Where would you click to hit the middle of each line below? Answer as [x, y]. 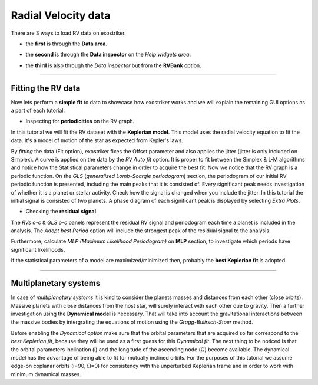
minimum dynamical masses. [46, 374]
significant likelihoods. [38, 249]
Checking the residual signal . [62, 212]
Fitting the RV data [46, 88]
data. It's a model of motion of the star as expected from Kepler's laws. [97, 140]
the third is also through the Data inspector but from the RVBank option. [113, 65]
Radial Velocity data [61, 15]
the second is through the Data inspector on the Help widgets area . [108, 55]
